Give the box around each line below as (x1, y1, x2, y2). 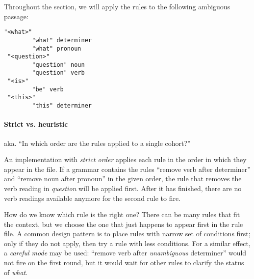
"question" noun (32, 61, 85, 68)
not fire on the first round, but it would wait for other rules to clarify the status (4, 257, 244, 268)
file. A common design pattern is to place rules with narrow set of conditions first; (4, 228, 251, 239)
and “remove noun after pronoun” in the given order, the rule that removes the (4, 173, 242, 184)
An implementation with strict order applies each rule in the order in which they (4, 154, 247, 165)
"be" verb (32, 85, 64, 93)
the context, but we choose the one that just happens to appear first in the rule (4, 219, 243, 229)
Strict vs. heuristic (4, 119, 68, 129)
